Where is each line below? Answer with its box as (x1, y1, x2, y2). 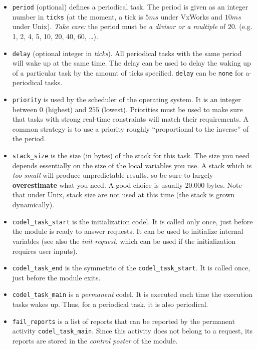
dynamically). (12, 199, 55, 210)
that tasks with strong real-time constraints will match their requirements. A (12, 114, 249, 124)
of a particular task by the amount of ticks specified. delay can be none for (12, 67, 243, 78)
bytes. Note (207, 179, 242, 190)
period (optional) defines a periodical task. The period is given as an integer (12, 2, 248, 12)
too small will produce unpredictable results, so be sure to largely (12, 170, 213, 180)
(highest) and (45, 104, 87, 114)
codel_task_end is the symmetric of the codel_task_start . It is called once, (12, 262, 250, 273)
